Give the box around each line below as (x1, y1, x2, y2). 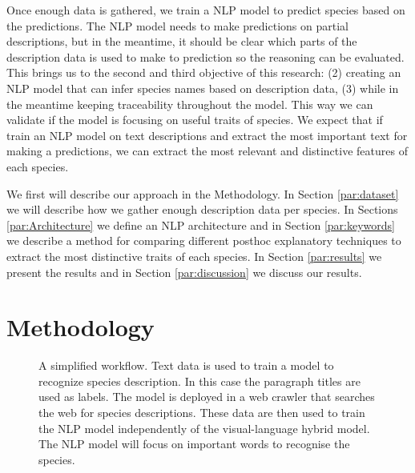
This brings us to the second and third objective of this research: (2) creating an (6, 64, 401, 81)
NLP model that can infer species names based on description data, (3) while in (6, 79, 399, 96)
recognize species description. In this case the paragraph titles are (38, 372, 361, 389)
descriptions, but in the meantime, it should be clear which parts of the (6, 33, 357, 50)
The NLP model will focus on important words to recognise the (38, 435, 350, 452)
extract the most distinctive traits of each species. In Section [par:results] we (6, 247, 382, 264)
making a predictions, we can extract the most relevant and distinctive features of (6, 142, 408, 159)
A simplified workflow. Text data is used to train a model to (38, 357, 334, 374)
